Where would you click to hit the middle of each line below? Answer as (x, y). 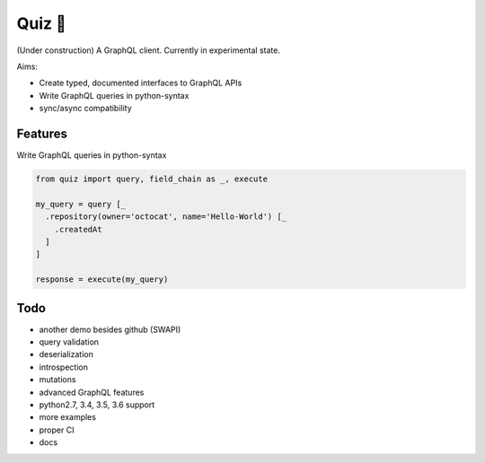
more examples (67, 417)
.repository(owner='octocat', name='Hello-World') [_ (166, 217)
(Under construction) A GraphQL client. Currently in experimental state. (148, 50)
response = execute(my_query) (102, 280)
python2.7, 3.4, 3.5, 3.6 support (97, 405)
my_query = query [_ (80, 204)
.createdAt (78, 229)
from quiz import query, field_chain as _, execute (152, 179)
